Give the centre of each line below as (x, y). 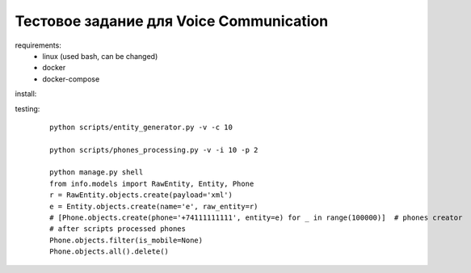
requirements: (38, 45)
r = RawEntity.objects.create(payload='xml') (141, 195)
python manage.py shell (97, 172)
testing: (27, 108)
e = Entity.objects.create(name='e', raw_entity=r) (154, 206)
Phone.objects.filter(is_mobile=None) (126, 240)
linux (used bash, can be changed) (100, 56)
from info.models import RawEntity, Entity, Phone (152, 183)
